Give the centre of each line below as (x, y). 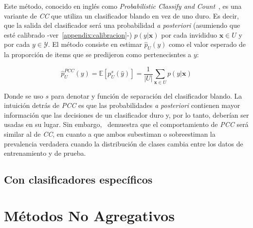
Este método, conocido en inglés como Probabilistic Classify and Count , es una (123, 6)
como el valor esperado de (207, 44)
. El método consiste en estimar (95, 44)
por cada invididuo (189, 34)
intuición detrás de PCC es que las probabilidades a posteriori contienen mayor (122, 105)
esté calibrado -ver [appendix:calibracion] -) (68, 34)
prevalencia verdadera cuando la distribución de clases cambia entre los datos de (124, 143)
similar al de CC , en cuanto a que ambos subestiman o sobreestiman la (110, 134)
